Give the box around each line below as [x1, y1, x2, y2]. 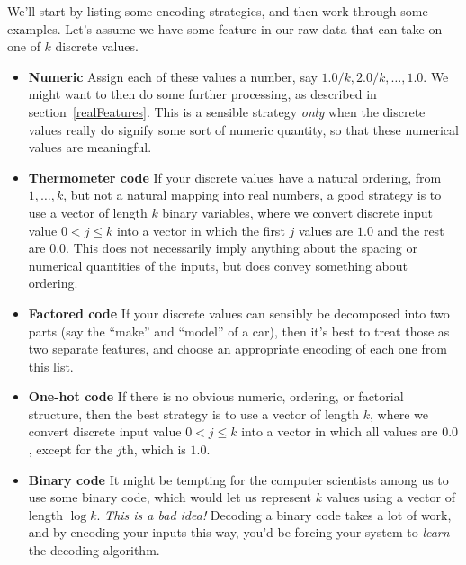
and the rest [377, 220, 444, 239]
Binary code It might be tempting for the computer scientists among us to [28, 470, 449, 489]
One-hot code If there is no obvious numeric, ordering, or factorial [28, 387, 404, 406]
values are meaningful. [28, 138, 152, 157]
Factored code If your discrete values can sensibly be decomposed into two [28, 303, 450, 322]
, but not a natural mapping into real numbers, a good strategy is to [63, 185, 442, 204]
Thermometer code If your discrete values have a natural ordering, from [28, 167, 442, 186]
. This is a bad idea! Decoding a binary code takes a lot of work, [96, 505, 452, 524]
